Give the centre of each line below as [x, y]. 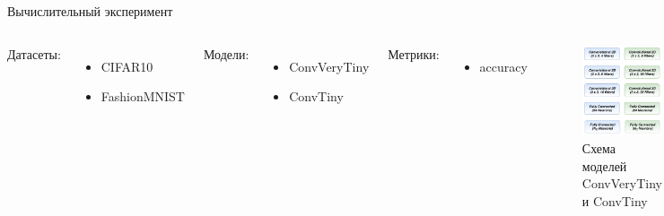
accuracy [503, 66]
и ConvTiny [615, 200]
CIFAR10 [127, 66]
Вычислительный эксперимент [90, 11]
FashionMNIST [143, 96]
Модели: [226, 53]
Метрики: [414, 53]
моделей [604, 165]
